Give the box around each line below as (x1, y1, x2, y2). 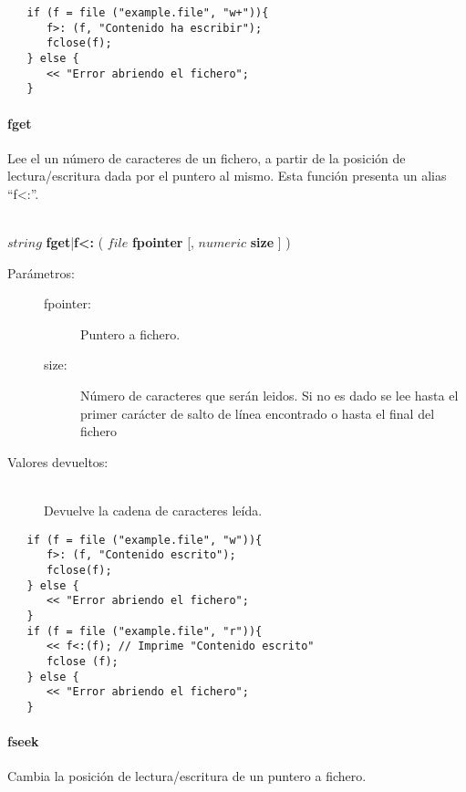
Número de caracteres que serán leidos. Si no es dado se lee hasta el (80, 386, 459, 405)
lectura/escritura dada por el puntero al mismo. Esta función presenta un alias (7, 166, 447, 185)
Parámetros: (7, 263, 75, 282)
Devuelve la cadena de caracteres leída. (44, 501, 263, 520)
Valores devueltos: (7, 452, 109, 471)
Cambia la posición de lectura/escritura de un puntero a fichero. (7, 766, 367, 786)
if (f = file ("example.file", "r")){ (26, 624, 263, 638)
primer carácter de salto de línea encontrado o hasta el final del (80, 403, 435, 422)
